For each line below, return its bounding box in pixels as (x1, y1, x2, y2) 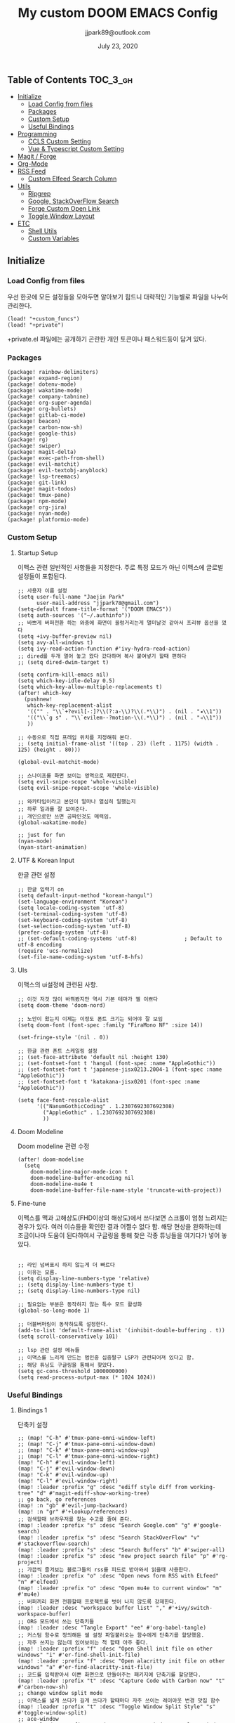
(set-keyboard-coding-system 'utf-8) (17, 916, 128, 923)
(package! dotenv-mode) (7, 381, 77, 388)
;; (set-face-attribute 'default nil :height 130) (17, 1053, 169, 1060)
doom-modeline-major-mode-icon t (30, 1168, 128, 1175)
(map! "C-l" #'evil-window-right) (17, 1477, 119, 1484)
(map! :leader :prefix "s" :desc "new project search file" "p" (17, 1552, 210, 1559)
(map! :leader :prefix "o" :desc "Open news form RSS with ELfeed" (17, 1572, 219, 1579)
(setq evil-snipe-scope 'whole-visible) (17, 778, 137, 785)
